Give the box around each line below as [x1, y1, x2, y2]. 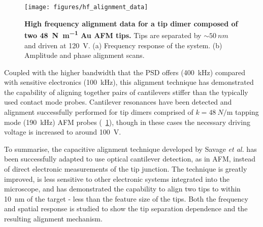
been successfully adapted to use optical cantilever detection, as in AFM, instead [4, 153, 255, 164]
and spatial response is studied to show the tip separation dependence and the [4, 203, 248, 214]
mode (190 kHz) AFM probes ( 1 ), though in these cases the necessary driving [4, 116, 250, 127]
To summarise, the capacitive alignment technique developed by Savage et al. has [4, 143, 257, 154]
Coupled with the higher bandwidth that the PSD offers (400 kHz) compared [4, 67, 246, 77]
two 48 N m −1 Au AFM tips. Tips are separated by [24, 28, 202, 40]
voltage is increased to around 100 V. [4, 126, 121, 137]
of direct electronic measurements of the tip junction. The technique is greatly [4, 164, 247, 174]
